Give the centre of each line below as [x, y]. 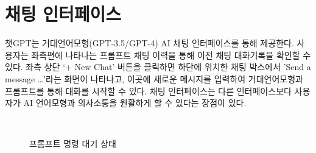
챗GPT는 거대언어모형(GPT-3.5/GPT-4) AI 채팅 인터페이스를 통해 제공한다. [149, 43]
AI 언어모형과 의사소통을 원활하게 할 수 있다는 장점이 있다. [135, 103]
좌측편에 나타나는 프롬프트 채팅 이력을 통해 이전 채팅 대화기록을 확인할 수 [171, 55]
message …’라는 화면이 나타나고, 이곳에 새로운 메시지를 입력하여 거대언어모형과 [154, 78]
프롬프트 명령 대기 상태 [73, 144]
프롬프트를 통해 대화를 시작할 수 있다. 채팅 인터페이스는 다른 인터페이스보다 [148, 91]
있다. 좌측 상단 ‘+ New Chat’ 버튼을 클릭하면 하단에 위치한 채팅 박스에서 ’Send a [158, 67]
